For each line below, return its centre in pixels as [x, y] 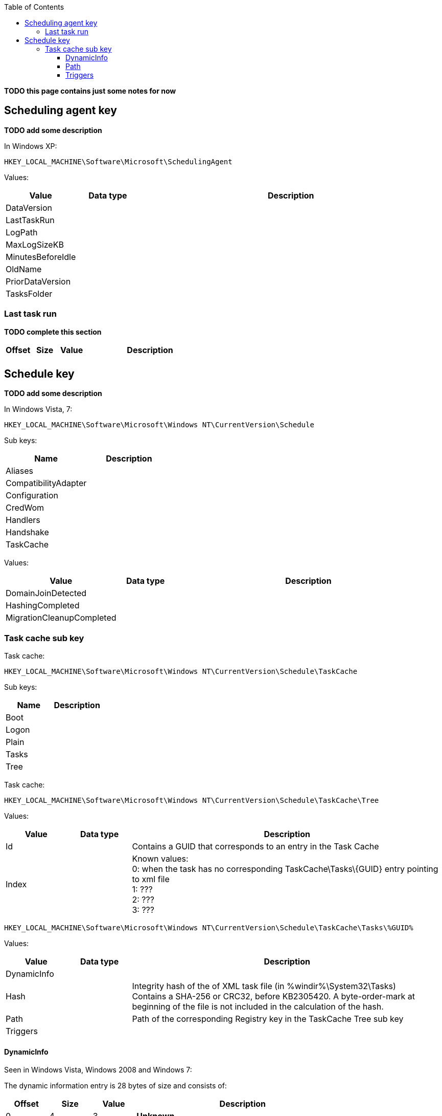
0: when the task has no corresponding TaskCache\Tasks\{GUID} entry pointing [285, 869]
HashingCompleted [43, 606]
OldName [24, 269]
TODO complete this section [53, 332]
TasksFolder [29, 293]
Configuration [32, 496]
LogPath [22, 232]
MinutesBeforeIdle [41, 257]
